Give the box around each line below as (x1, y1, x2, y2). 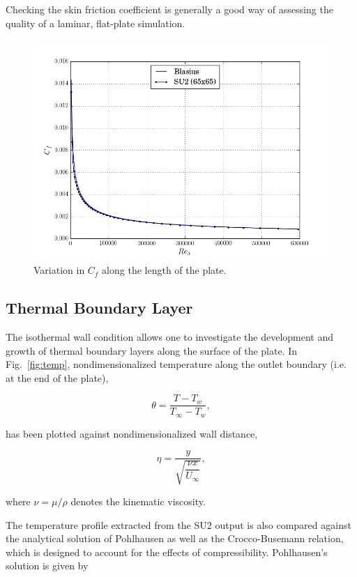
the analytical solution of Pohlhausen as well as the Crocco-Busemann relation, (6, 531, 344, 546)
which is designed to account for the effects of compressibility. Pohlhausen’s (6, 544, 328, 559)
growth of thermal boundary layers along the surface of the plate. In (6, 343, 298, 357)
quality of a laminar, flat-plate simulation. (6, 15, 185, 30)
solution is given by (6, 558, 89, 573)
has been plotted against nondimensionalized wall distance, (6, 426, 258, 440)
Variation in (33, 263, 85, 277)
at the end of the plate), (6, 370, 109, 385)
